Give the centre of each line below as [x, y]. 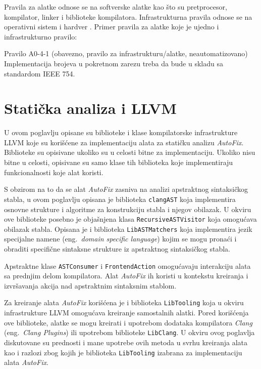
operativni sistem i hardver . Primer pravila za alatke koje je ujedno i [112, 27]
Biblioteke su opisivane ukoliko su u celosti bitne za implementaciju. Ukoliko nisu [130, 152]
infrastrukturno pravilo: [41, 36]
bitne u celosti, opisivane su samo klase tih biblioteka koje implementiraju [119, 162]
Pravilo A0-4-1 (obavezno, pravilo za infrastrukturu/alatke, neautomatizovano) [126, 53]
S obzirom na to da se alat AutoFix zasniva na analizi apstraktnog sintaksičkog [126, 189]
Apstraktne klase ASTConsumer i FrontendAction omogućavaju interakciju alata [127, 265]
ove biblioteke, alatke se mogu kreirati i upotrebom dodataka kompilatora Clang [128, 322]
